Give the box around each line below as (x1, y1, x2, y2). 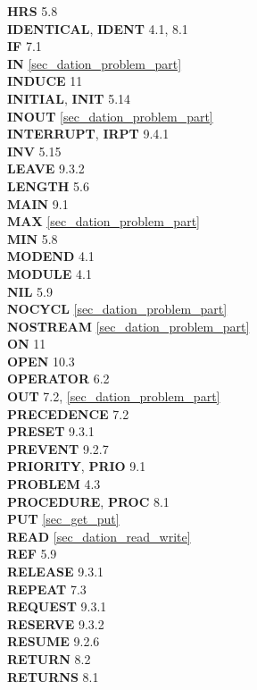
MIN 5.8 (7, 229, 58, 248)
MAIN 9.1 (7, 194, 69, 213)
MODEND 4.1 (7, 247, 95, 265)
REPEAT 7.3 (7, 579, 87, 598)
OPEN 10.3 (7, 351, 75, 370)
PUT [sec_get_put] (7, 509, 120, 528)
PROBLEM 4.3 (7, 475, 101, 493)
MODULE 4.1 (7, 264, 92, 282)
